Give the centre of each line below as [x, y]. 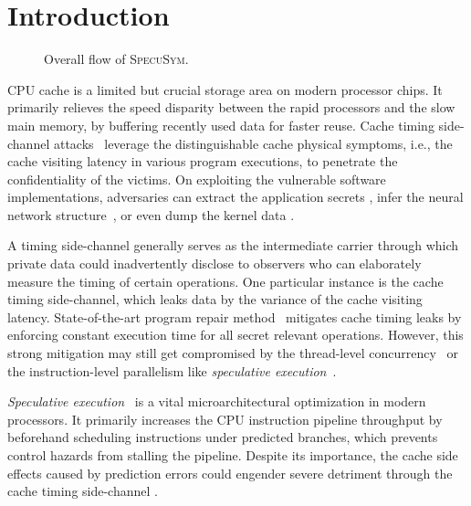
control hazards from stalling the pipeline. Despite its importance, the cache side [233, 455]
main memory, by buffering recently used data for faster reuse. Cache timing [221, 125]
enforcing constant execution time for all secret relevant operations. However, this [235, 335]
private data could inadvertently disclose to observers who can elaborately [215, 264]
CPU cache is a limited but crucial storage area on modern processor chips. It [225, 89]
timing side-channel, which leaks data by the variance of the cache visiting [215, 299]
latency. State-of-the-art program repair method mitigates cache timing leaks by [235, 316]
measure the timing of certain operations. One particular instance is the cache [225, 281]
